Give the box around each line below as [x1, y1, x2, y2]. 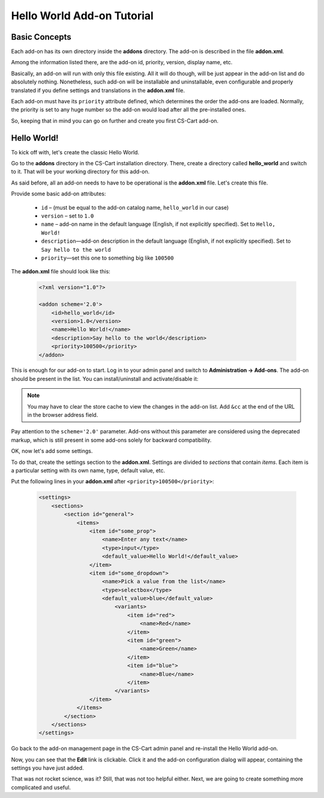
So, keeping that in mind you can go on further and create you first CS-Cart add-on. [11, 117, 219, 124]
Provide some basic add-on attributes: [11, 190, 106, 198]
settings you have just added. [11, 764, 84, 772]
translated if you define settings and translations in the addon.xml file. [11, 87, 185, 94]
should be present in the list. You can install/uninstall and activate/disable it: [11, 375, 199, 382]
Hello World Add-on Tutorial [11, 9, 154, 22]
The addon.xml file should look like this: [11, 268, 110, 275]
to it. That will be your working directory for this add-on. [11, 168, 150, 175]
